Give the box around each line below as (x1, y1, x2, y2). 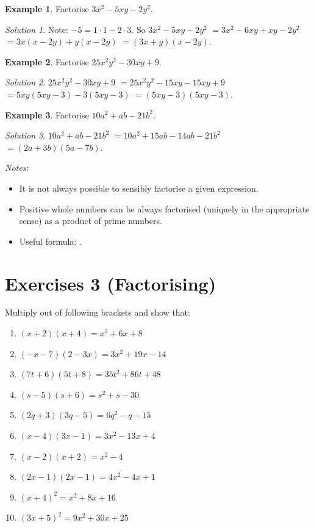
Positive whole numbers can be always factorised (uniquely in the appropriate (19, 202, 310, 215)
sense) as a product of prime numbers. (19, 214, 162, 227)
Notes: (5, 161, 29, 174)
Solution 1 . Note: (5, 23, 68, 35)
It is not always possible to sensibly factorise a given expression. (19, 181, 259, 194)
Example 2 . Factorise (5, 55, 89, 68)
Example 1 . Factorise (5, 2, 89, 15)
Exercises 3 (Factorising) (5, 270, 216, 295)
